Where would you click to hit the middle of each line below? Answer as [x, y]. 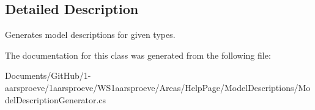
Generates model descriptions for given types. [90, 35]
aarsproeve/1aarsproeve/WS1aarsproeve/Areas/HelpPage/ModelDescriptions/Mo [158, 87]
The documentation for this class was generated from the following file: [138, 55]
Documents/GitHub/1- [48, 75]
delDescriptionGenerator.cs [56, 99]
